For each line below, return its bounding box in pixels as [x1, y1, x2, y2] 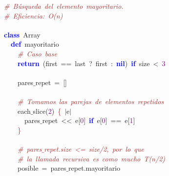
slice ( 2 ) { [33, 106, 62, 116]
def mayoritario [11, 39, 59, 49]
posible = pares [17, 163, 66, 173]
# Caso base [18, 48, 57, 58]
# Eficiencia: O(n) [4, 10, 63, 20]
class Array [4, 29, 41, 39]
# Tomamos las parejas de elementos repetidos [18, 96, 164, 106]
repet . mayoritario [68, 163, 121, 173]
